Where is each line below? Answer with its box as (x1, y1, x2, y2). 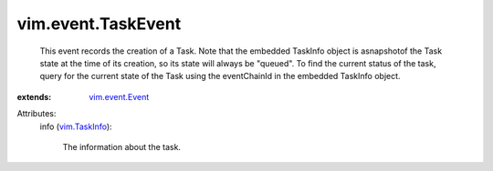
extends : (16, 91, 52, 102)
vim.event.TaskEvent (16, 14, 182, 34)
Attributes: (16, 108, 57, 119)
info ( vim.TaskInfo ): (39, 121, 113, 132)
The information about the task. (62, 141, 182, 152)
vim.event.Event (89, 91, 150, 102)
